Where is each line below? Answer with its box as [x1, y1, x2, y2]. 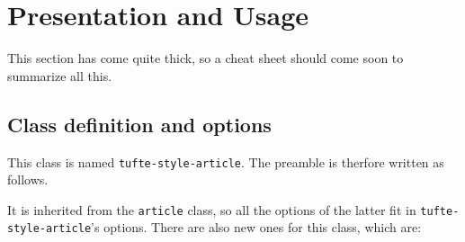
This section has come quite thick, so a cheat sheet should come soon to [7, 49, 404, 67]
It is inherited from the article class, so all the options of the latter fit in [7, 200, 416, 219]
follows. [7, 170, 49, 189]
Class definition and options [7, 110, 272, 138]
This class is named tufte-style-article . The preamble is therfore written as [7, 152, 444, 171]
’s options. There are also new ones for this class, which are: [91, 218, 422, 237]
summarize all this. [7, 66, 112, 85]
